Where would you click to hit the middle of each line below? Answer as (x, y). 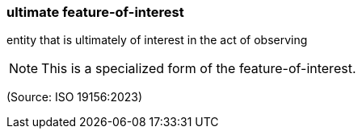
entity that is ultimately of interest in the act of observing (157, 40)
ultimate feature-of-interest (95, 12)
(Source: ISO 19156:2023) (75, 97)
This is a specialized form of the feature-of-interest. (199, 69)
